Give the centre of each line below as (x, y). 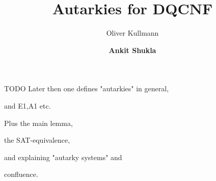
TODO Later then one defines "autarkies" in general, (87, 88)
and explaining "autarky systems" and (63, 157)
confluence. (21, 174)
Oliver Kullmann (132, 33)
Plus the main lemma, (38, 123)
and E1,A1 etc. (28, 105)
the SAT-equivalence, (37, 140)
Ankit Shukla (132, 50)
